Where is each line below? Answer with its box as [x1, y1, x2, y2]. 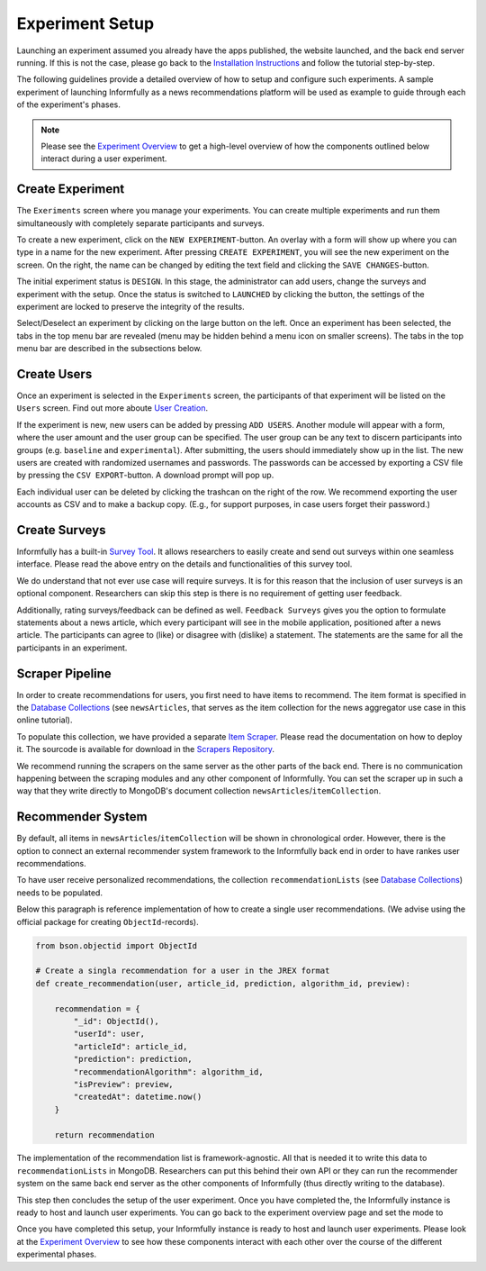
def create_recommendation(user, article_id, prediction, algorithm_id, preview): [35, 978, 411, 988]
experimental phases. [16, 1248, 97, 1260]
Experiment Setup [16, 14, 155, 33]
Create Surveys [16, 522, 106, 538]
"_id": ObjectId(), [73, 1016, 159, 1026]
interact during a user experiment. [40, 153, 167, 164]
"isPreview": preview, [73, 1079, 175, 1089]
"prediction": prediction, [73, 1054, 193, 1065]
